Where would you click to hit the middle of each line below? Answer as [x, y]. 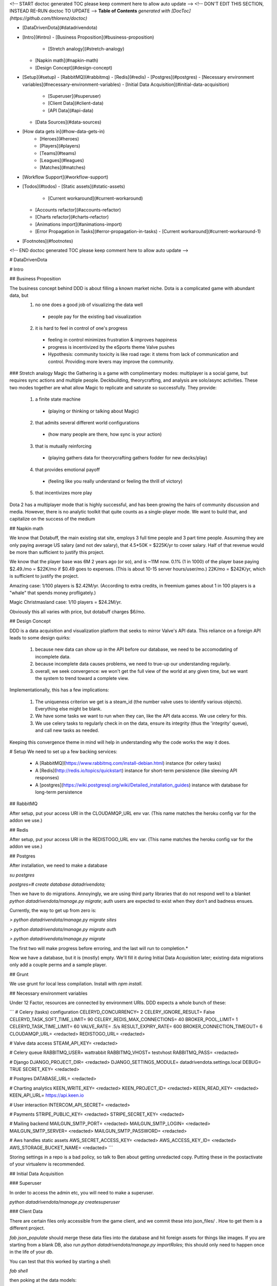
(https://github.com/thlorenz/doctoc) [48, 18]
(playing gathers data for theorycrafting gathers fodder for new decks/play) [128, 458]
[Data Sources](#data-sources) [68, 122]
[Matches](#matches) [63, 168]
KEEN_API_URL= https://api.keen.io [47, 1095]
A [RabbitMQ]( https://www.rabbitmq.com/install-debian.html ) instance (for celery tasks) [128, 763]
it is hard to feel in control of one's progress [81, 328]
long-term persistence [59, 792]
